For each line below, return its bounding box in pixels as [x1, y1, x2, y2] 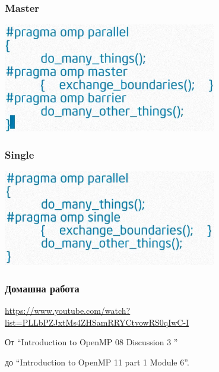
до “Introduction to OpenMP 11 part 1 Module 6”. [5, 355, 189, 368]
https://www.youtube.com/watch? [5, 304, 131, 316]
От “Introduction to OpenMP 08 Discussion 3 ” [5, 336, 178, 348]
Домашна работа [5, 280, 80, 295]
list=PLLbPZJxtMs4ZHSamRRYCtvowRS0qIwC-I [5, 316, 189, 328]
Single [5, 147, 34, 162]
